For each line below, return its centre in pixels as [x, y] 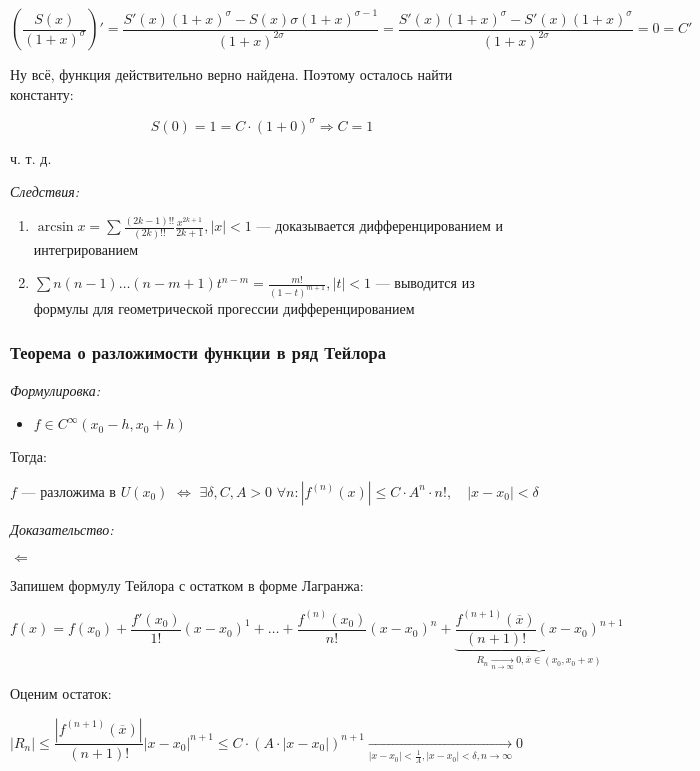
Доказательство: [62, 528]
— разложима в [68, 492]
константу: [42, 93]
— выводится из [425, 282]
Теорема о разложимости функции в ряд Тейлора [198, 352]
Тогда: [28, 456]
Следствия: [44, 191]
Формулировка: [55, 389]
